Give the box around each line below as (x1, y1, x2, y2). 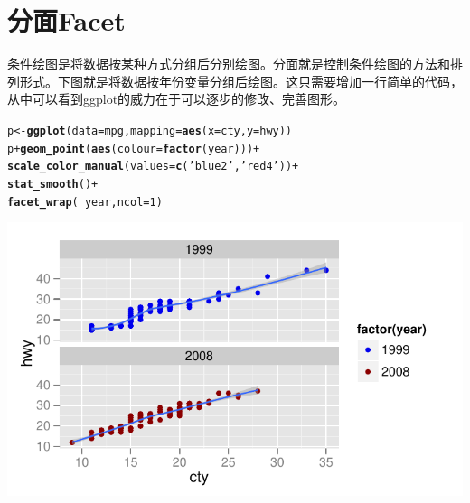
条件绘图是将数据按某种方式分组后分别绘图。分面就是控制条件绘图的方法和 (7, 54, 450, 73)
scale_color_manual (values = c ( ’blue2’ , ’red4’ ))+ (7, 160, 299, 173)
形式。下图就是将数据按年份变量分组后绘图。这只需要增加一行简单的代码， (19, 71, 463, 90)
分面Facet (7, 2, 126, 39)
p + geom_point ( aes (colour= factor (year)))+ (7, 142, 260, 155)
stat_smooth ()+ (7, 177, 99, 191)
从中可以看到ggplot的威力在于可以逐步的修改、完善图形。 (7, 89, 346, 108)
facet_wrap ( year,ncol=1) (7, 195, 163, 209)
